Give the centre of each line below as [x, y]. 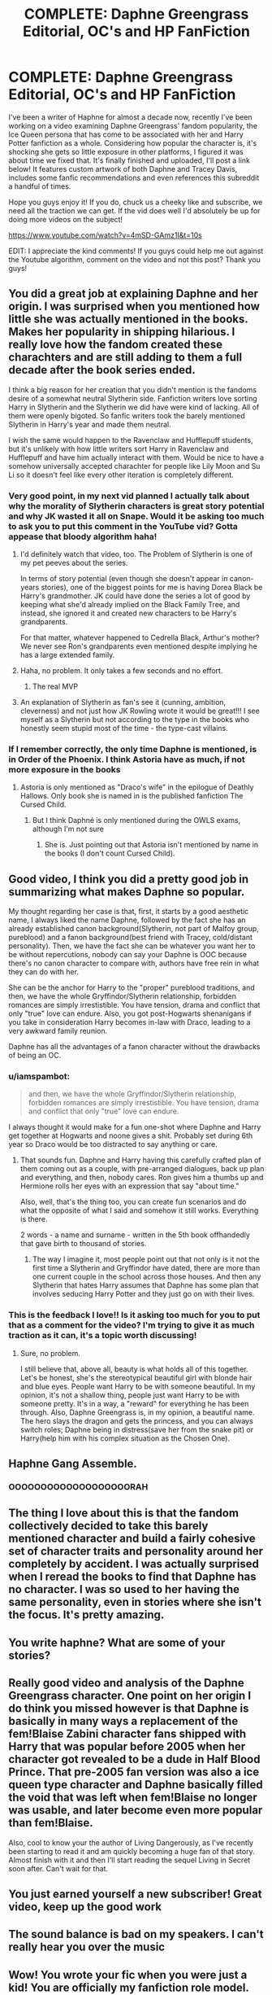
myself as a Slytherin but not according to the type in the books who [135, 720]
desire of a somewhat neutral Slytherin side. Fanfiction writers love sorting [133, 398]
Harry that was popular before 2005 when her [127, 1747]
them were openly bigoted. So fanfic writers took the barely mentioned [127, 415]
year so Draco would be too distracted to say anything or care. [113, 1144]
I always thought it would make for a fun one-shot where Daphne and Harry [135, 1127]
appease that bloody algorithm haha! [83, 536]
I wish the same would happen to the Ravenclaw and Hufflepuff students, [131, 440]
